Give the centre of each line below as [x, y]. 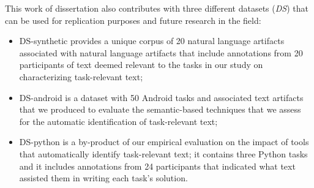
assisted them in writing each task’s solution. [103, 178]
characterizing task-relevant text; [81, 76]
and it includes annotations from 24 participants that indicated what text [157, 166]
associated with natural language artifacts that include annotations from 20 [161, 52]
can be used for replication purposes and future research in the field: [133, 20]
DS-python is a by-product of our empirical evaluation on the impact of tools [164, 142]
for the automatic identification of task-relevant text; [118, 121]
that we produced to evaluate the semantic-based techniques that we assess [160, 109]
